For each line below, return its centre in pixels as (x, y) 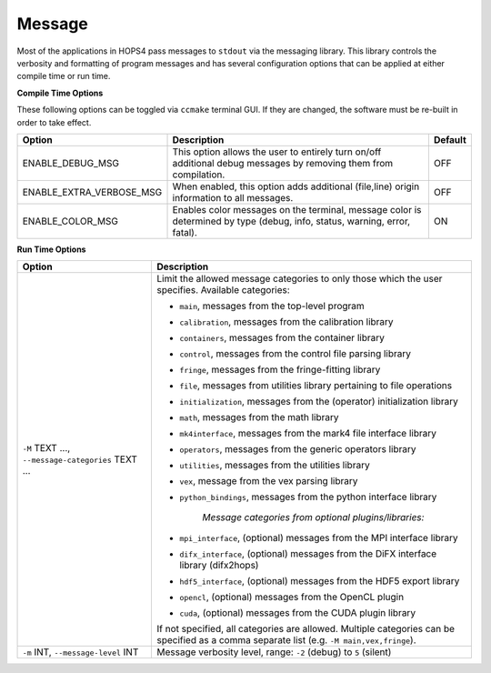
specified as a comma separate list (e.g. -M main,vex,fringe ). (286, 640)
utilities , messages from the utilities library (274, 466)
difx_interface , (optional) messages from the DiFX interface (308, 554)
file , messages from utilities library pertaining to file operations (316, 386)
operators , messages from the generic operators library (297, 449)
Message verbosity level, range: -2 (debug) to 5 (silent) (274, 652)
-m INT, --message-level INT (80, 652)
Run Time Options (51, 249)
